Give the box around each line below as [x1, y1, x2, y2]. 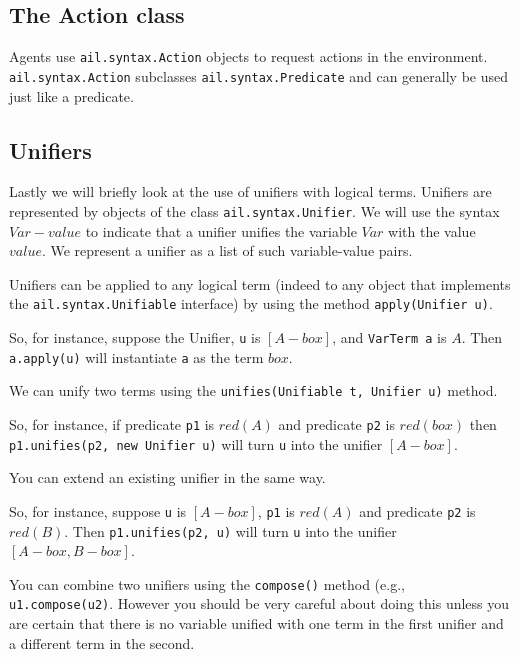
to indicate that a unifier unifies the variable [85, 220, 357, 241]
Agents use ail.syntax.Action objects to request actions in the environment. [9, 46, 488, 67]
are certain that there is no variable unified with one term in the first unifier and [9, 613, 504, 634]
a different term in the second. [9, 632, 195, 653]
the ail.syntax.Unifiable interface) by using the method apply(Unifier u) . [9, 293, 493, 314]
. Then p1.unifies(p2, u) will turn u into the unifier [64, 520, 397, 541]
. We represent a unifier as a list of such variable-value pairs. [41, 240, 413, 261]
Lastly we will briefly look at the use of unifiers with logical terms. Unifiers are [9, 181, 492, 202]
